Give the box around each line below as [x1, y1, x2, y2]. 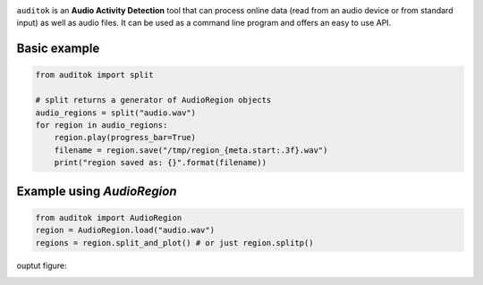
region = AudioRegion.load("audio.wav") [35, 225, 215, 236]
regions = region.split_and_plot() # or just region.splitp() [35, 238, 314, 247]
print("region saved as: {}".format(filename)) [54, 157, 267, 168]
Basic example [16, 41, 100, 56]
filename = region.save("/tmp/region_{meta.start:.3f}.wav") [54, 145, 328, 155]
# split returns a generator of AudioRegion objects [35, 95, 272, 105]
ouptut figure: [16, 260, 67, 272]
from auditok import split [35, 70, 154, 80]
